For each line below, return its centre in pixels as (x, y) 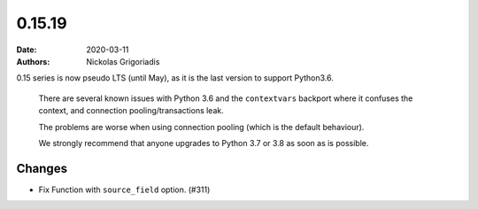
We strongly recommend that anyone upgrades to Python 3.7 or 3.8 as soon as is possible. (204, 143)
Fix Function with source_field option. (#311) (124, 190)
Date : (27, 50)
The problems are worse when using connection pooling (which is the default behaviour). (201, 127)
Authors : (33, 61)
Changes (42, 168)
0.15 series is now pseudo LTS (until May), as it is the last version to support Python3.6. (175, 78)
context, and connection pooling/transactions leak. (131, 111)
